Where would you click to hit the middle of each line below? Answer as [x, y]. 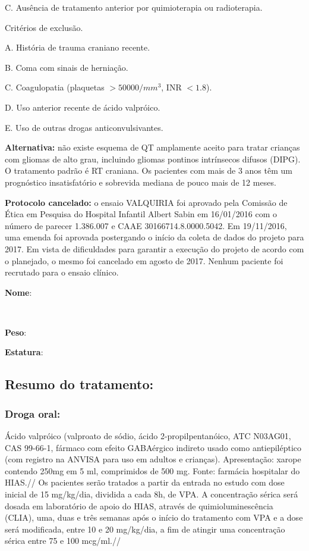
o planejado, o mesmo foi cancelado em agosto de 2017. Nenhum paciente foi [144, 260]
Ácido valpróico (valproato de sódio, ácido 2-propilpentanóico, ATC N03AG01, [148, 436]
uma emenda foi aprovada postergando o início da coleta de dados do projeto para [154, 237]
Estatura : [24, 352]
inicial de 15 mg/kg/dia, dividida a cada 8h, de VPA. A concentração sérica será [152, 494]
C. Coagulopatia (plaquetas [55, 87]
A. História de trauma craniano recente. [78, 47]
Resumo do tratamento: [79, 384]
